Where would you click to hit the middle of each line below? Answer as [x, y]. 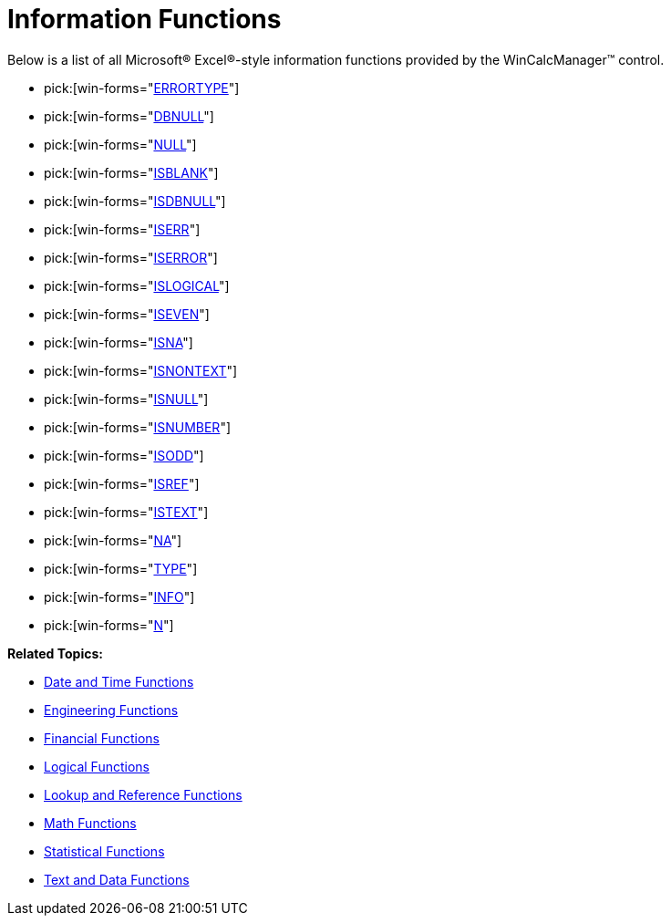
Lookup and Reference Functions [143, 794]
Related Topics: [55, 653]
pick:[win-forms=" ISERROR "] [131, 257]
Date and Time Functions [119, 681]
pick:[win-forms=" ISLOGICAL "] [137, 285]
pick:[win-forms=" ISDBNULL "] [135, 201]
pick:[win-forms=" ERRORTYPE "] [142, 88]
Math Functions [90, 823]
